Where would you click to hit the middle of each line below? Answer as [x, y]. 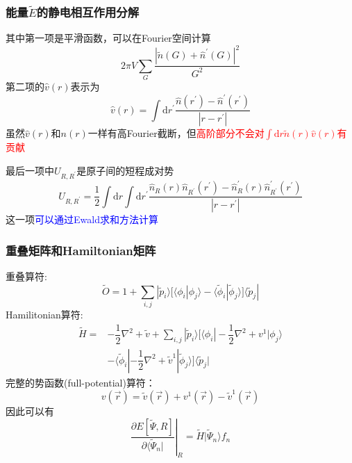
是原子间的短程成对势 [125, 170]
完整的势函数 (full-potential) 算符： [81, 382]
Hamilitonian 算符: [44, 314]
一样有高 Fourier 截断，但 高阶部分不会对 [176, 133]
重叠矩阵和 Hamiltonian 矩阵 [81, 250]
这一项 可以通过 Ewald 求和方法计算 [82, 219]
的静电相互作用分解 [88, 11]
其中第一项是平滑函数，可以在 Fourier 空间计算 [108, 38]
